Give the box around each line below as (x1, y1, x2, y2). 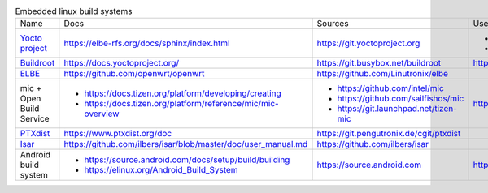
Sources (316, 18, 349, 29)
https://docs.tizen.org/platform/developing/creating (84, 88, 282, 99)
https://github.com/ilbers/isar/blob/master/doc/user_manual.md (63, 139, 308, 150)
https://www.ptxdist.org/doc (63, 128, 172, 139)
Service (20, 114, 50, 125)
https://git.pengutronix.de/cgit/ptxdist (316, 128, 461, 139)
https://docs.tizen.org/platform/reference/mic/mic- (84, 98, 280, 109)
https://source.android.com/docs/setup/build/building (84, 154, 290, 165)
